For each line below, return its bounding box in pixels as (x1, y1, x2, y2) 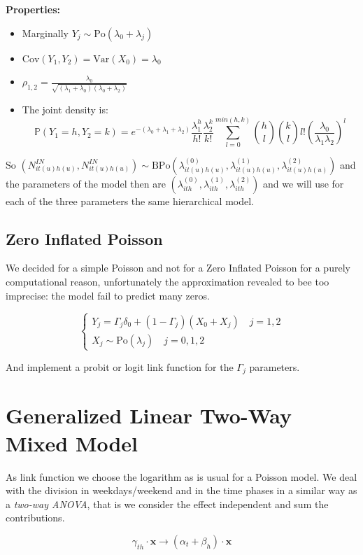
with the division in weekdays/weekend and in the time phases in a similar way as (6, 483, 357, 498)
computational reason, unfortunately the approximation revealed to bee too (6, 274, 329, 289)
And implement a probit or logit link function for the (6, 359, 234, 374)
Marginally (22, 25, 69, 40)
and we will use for (263, 176, 344, 190)
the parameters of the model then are (6, 176, 166, 190)
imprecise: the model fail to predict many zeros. (6, 288, 210, 302)
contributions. (6, 510, 65, 525)
